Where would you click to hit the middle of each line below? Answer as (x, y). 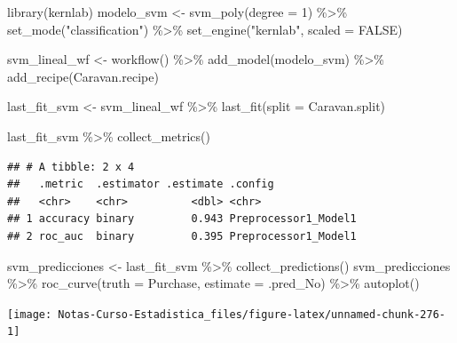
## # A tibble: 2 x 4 (71, 167)
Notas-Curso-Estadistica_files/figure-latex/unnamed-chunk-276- (252, 314)
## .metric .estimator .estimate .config (141, 184)
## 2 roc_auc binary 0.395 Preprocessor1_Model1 (182, 236)
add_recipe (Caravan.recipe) (83, 76)
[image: (30, 314)
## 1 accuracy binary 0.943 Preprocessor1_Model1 (182, 219)
